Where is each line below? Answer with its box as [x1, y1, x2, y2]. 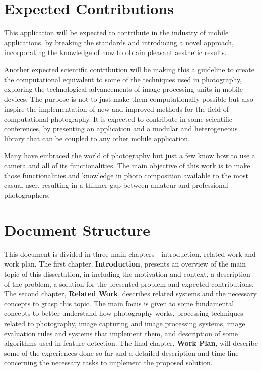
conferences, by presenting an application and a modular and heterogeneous [4, 123, 238, 134]
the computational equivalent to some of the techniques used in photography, [4, 74, 242, 84]
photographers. [4, 190, 50, 200]
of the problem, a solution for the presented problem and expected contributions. [4, 278, 254, 289]
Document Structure [4, 219, 151, 240]
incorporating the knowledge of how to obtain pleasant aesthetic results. [4, 47, 227, 58]
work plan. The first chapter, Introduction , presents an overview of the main [4, 258, 246, 269]
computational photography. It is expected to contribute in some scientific [4, 113, 232, 124]
